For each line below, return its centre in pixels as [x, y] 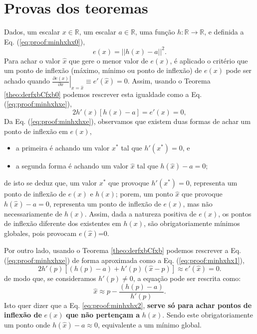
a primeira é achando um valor [63, 148]
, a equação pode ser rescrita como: [187, 278]
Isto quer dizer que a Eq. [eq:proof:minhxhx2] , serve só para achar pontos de [128, 305]
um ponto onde [27, 324]
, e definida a [224, 32]
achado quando [27, 80]
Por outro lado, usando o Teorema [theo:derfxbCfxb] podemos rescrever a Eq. [123, 250]
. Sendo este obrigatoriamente [208, 315]
